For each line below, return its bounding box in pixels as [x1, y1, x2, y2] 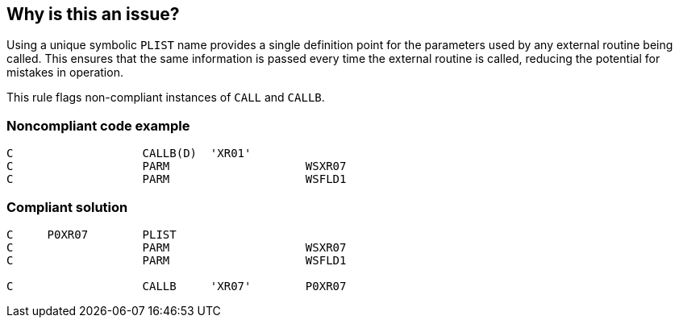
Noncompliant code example [6, 117, 190, 134]
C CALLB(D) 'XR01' [6, 147, 252, 160]
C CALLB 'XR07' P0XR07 [6, 279, 347, 293]
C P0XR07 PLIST [6, 227, 177, 241]
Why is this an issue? [6, 4, 180, 24]
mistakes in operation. [6, 65, 123, 80]
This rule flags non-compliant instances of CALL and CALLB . [6, 90, 325, 105]
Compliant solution [6, 198, 128, 215]
